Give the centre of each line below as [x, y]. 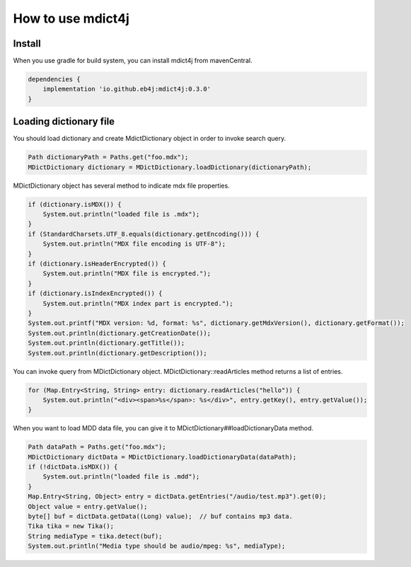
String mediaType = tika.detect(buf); [95, 536]
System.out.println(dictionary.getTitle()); [106, 343]
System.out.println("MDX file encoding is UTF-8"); [134, 244]
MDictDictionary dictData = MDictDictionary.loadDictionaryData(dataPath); [162, 457]
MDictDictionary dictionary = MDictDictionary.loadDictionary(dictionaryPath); [170, 167]
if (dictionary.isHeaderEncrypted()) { [97, 264]
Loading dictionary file [64, 121]
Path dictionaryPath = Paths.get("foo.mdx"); [108, 157]
